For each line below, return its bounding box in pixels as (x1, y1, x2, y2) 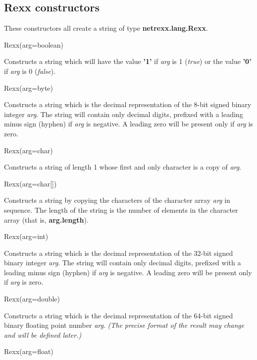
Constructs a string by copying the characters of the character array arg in (4, 195, 230, 205)
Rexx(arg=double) (4, 294, 60, 304)
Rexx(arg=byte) (4, 82, 53, 93)
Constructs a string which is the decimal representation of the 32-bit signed (4, 247, 233, 258)
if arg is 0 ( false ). (4, 65, 56, 76)
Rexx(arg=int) (4, 231, 49, 241)
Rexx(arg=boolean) (4, 39, 64, 50)
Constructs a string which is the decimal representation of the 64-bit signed (4, 310, 233, 320)
